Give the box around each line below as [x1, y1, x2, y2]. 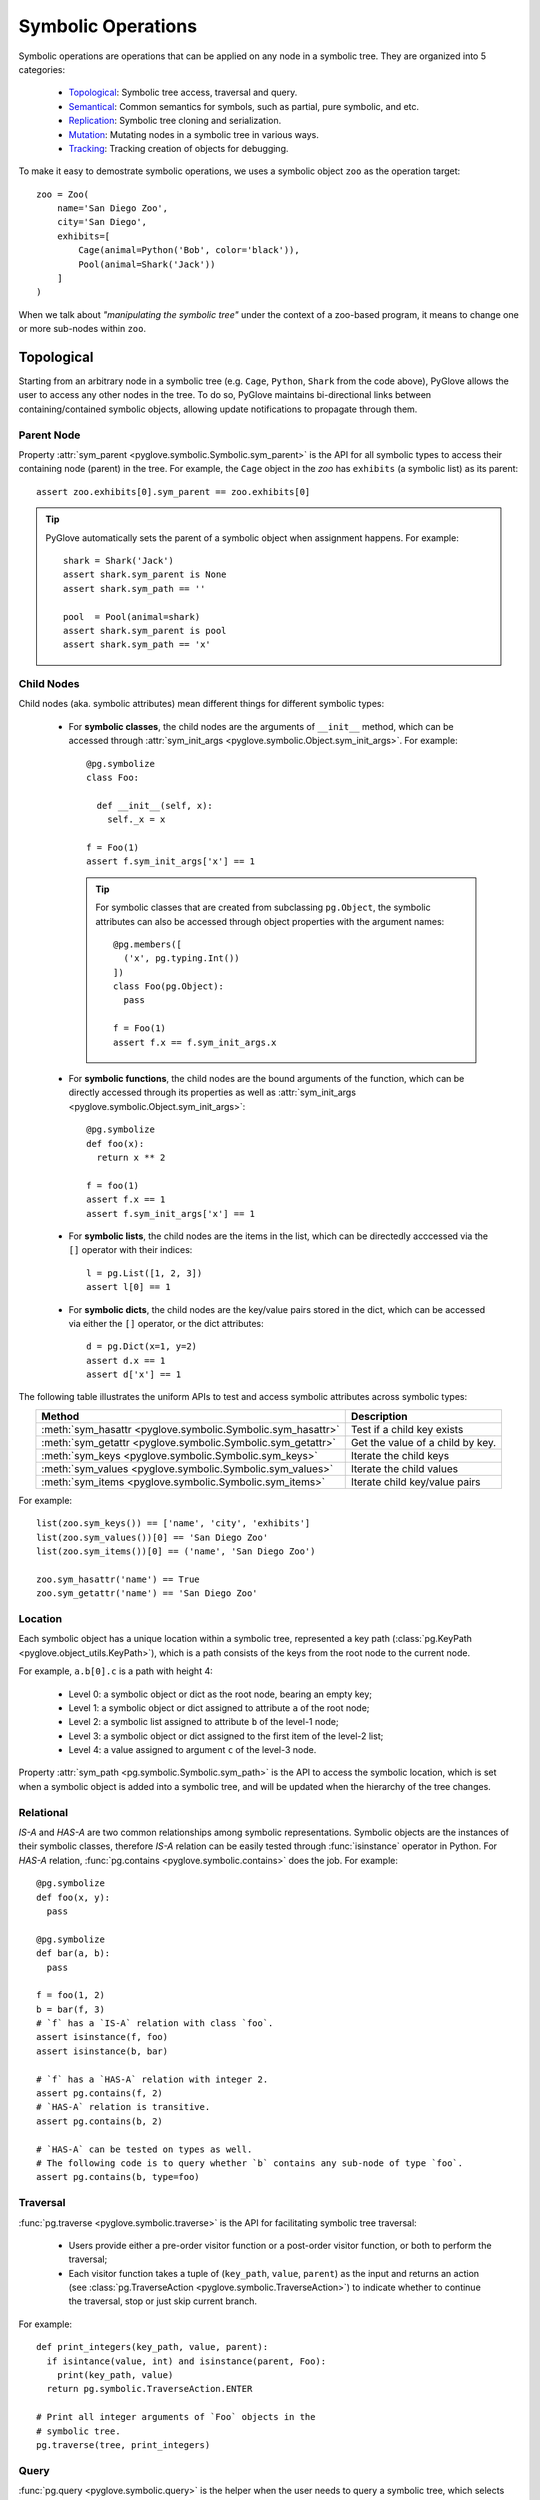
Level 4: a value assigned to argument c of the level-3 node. [68, 1744, 317, 1756]
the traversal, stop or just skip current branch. [68, 2295, 258, 2307]
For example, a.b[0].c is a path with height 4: [18, 1665, 214, 1677]
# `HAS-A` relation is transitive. [36, 2101, 211, 2113]
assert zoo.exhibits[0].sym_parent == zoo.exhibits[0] [36, 486, 311, 497]
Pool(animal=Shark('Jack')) [78, 258, 216, 270]
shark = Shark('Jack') [63, 555, 175, 566]
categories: [18, 63, 65, 75]
